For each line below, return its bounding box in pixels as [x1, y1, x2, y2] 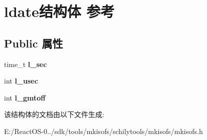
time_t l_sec [4, 58, 47, 69]
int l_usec [4, 75, 38, 86]
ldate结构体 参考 [4, 1, 115, 21]
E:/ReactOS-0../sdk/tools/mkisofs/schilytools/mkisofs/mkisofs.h [4, 125, 203, 136]
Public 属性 [4, 35, 63, 50]
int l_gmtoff [4, 92, 46, 102]
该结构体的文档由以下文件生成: [4, 109, 104, 119]
